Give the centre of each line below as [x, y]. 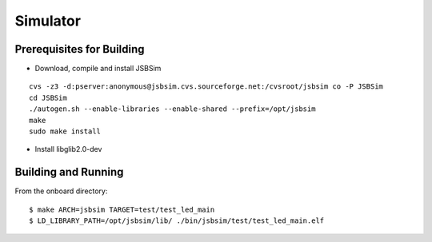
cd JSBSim [48, 97]
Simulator [48, 21]
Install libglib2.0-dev [68, 149]
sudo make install [65, 131]
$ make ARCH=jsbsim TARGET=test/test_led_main [122, 209]
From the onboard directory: [61, 191]
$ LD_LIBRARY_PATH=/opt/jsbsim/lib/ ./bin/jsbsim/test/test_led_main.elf [177, 221]
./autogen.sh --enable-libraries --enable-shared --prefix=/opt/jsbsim [172, 109]
